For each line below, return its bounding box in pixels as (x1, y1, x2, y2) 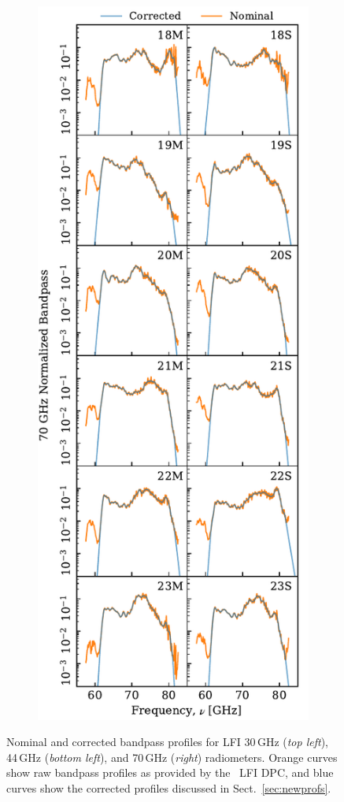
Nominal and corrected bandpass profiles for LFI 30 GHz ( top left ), (6, 733, 329, 750)
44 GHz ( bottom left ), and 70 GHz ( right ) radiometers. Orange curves (6, 748, 338, 765)
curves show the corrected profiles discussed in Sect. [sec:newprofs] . (6, 779, 331, 796)
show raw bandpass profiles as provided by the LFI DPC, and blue (6, 764, 334, 781)
